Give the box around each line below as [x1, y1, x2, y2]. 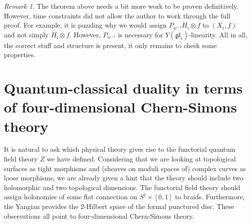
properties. [4, 49, 36, 60]
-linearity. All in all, [188, 29, 248, 39]
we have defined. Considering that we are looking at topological [47, 154, 236, 164]
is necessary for [117, 29, 163, 39]
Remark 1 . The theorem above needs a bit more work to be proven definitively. [4, 1, 239, 11]
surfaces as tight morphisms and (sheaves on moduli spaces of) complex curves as [4, 163, 246, 173]
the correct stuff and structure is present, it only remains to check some [4, 40, 217, 50]
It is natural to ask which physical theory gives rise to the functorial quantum [4, 144, 235, 154]
